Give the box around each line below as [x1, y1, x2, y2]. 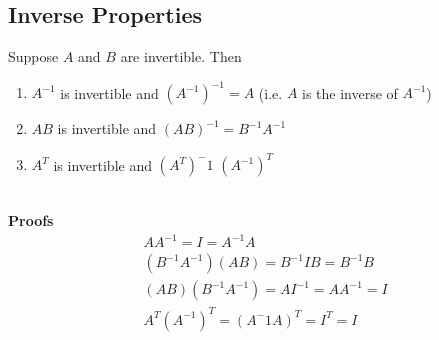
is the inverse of [302, 82, 398, 103]
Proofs [8, 209, 54, 230]
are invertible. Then [120, 46, 242, 67]
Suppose [8, 46, 59, 67]
